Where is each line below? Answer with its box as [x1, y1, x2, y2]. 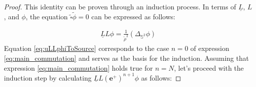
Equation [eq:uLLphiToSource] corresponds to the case [4, 43, 169, 53]
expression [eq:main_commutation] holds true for [4, 62, 153, 73]
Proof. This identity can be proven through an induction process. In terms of [4, 1, 236, 11]
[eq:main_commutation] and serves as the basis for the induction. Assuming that [4, 52, 249, 63]
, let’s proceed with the [174, 62, 244, 73]
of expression [190, 43, 229, 53]
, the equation [26, 11, 68, 21]
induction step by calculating [4, 72, 92, 83]
